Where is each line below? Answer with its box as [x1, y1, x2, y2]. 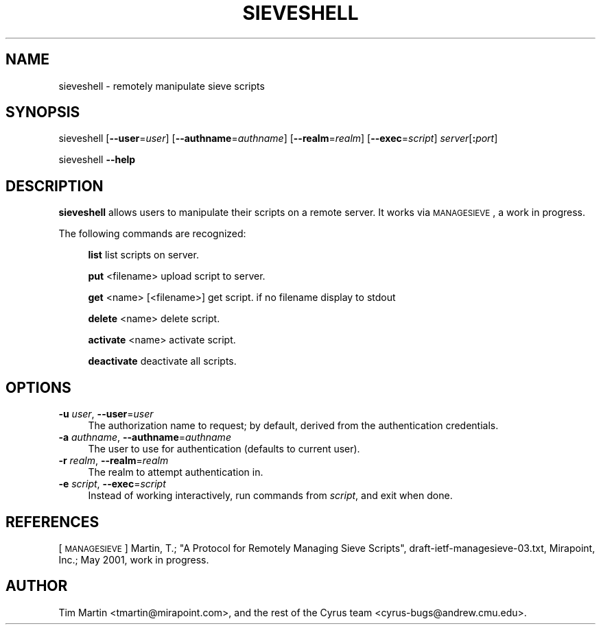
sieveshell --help [58, 154, 136, 166]
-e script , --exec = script [58, 478, 166, 490]
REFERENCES [5, 513, 99, 531]
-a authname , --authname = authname [58, 431, 231, 444]
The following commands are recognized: [58, 228, 246, 240]
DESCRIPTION [5, 177, 104, 195]
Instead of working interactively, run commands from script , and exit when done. [88, 489, 453, 502]
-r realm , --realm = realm [58, 455, 169, 467]
